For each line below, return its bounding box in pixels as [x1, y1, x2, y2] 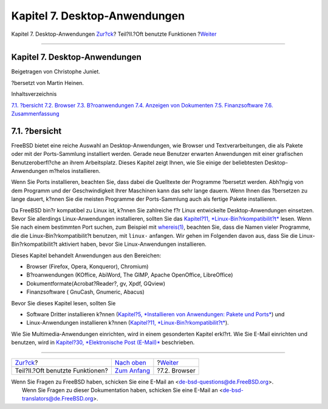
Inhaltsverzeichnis [11, 90, 57, 98]
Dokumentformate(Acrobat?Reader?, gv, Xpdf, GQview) [26, 280, 166, 287]
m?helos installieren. [49, 167, 101, 175]
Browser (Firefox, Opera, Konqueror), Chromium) [26, 263, 149, 270]
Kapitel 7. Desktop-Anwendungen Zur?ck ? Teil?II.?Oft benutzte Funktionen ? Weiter [11, 30, 217, 38]
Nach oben [114, 358, 146, 367]
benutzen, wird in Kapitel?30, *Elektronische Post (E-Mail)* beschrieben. [11, 339, 195, 346]
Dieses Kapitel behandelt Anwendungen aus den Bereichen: [11, 252, 162, 259]
